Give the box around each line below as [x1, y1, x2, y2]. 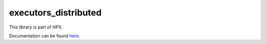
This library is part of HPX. [9, 24, 63, 30]
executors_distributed [9, 7, 102, 18]
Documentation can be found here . [9, 33, 80, 39]
